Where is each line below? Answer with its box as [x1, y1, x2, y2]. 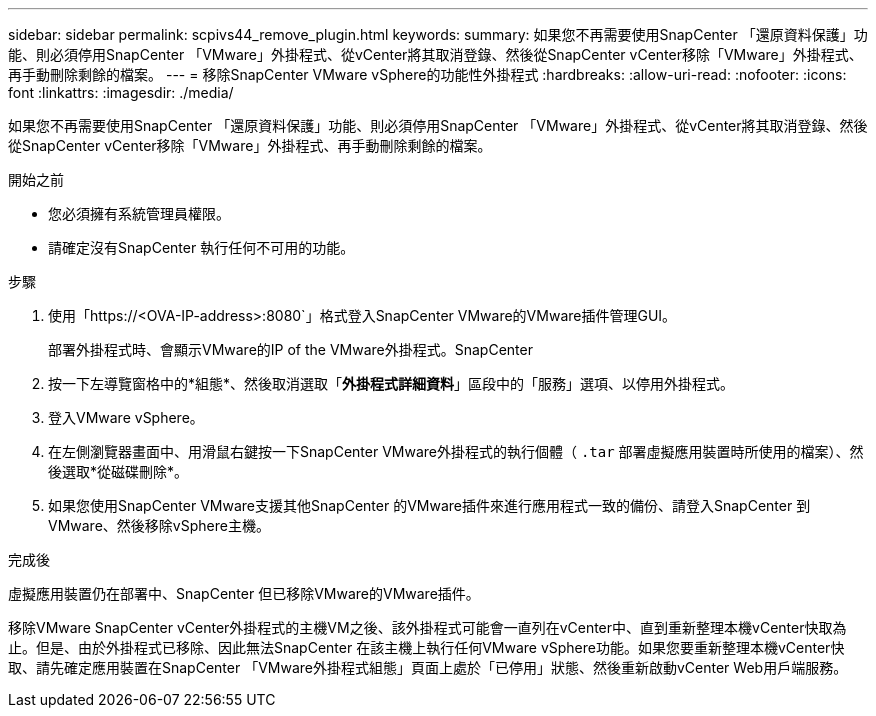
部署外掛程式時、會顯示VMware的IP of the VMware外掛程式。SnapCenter [48, 341, 533, 358]
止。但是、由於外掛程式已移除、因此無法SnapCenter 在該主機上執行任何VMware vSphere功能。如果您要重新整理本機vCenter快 [8, 639, 845, 656]
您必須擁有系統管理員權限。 [48, 205, 230, 222]
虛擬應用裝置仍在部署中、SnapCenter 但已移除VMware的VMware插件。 [8, 585, 480, 602]
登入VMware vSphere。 [48, 409, 204, 426]
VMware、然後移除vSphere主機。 [48, 517, 270, 534]
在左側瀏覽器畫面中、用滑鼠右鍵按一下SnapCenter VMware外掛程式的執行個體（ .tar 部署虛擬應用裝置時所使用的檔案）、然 [48, 443, 864, 460]
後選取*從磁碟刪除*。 [48, 463, 189, 480]
